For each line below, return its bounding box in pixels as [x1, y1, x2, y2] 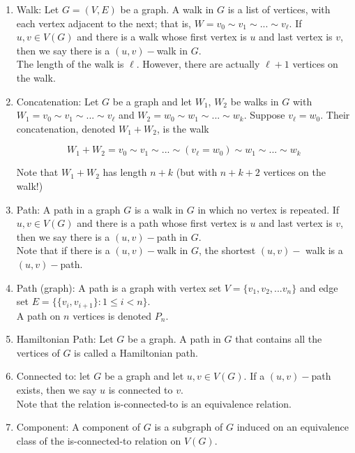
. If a [243, 369, 265, 383]
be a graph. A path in [127, 332, 221, 346]
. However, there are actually [136, 57, 260, 71]
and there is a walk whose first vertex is [77, 29, 247, 44]
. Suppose [243, 107, 285, 122]
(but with [176, 165, 218, 179]
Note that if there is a [16, 243, 110, 258]
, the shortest [199, 243, 256, 258]
